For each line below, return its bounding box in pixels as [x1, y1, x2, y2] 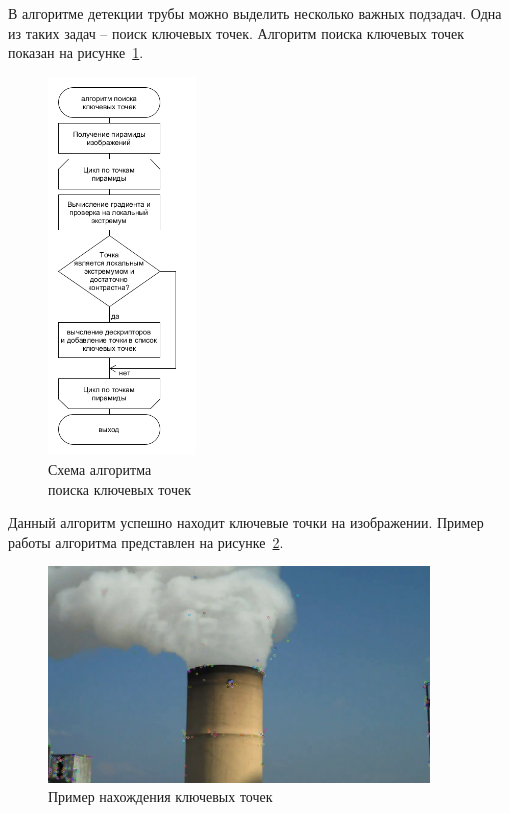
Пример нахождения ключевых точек [48, 786, 273, 807]
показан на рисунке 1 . [8, 42, 144, 63]
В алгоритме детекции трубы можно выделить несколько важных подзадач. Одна [8, 3, 502, 23]
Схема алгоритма [48, 459, 152, 480]
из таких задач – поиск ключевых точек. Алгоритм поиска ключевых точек [8, 22, 465, 43]
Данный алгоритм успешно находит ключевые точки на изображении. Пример [8, 512, 484, 533]
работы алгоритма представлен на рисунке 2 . [8, 531, 284, 552]
